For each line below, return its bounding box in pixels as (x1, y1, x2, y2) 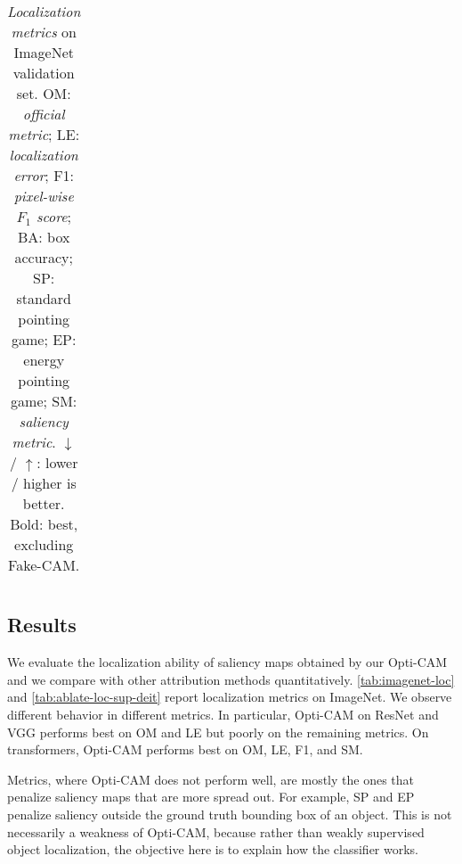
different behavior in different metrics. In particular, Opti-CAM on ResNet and (7, 704, 439, 723)
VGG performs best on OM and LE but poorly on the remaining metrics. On (7, 722, 429, 741)
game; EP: (11, 329, 77, 350)
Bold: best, (10, 514, 78, 534)
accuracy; (14, 247, 73, 267)
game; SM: (11, 391, 77, 411)
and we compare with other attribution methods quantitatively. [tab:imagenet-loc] (7, 670, 455, 688)
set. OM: (16, 83, 71, 103)
